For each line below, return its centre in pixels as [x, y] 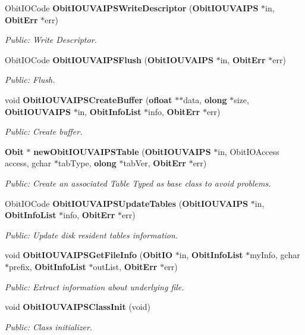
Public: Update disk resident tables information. [92, 235]
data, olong [205, 99]
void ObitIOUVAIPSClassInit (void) [78, 307]
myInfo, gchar [275, 255]
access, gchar [28, 163]
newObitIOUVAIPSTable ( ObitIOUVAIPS [122, 151]
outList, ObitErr [125, 266]
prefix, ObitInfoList [48, 266]
